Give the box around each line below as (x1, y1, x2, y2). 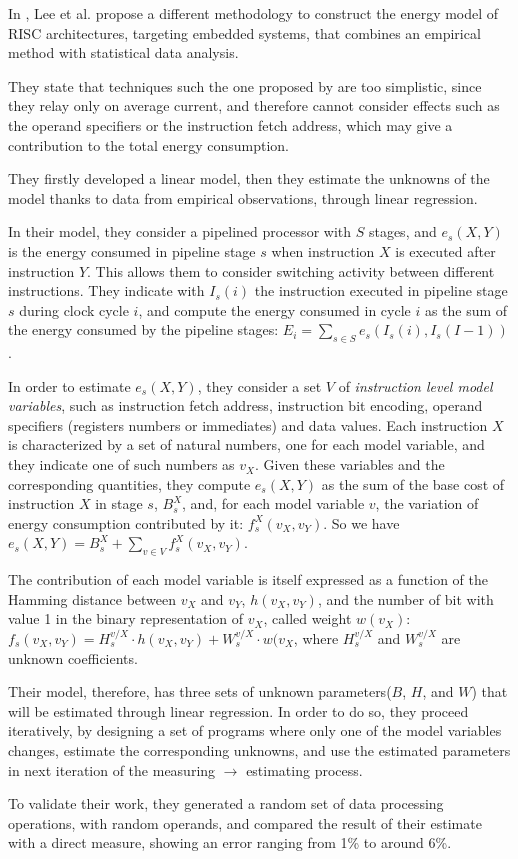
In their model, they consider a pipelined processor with (8, 221, 352, 242)
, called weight (263, 608, 352, 629)
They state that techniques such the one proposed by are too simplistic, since (8, 75, 482, 96)
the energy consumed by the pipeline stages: (8, 319, 279, 340)
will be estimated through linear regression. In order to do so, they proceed (8, 700, 469, 721)
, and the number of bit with (317, 588, 494, 609)
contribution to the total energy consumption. (8, 134, 289, 155)
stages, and (368, 221, 437, 242)
